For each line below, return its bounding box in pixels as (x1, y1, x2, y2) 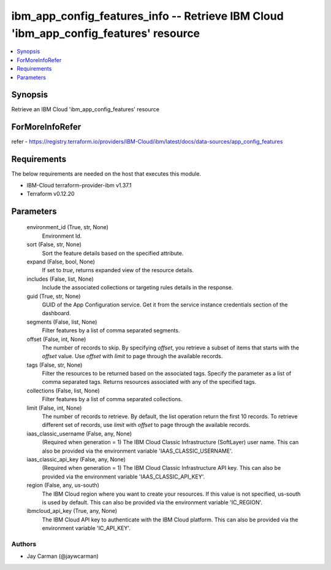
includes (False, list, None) (26, 275, 94, 283)
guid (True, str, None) (26, 292, 81, 300)
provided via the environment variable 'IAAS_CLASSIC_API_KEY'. (42, 473, 205, 480)
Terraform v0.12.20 (26, 190, 75, 198)
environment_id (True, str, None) (26, 224, 108, 231)
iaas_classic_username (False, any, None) (26, 430, 132, 437)
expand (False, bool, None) (26, 258, 95, 265)
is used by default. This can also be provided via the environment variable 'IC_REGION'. (42, 498, 263, 506)
